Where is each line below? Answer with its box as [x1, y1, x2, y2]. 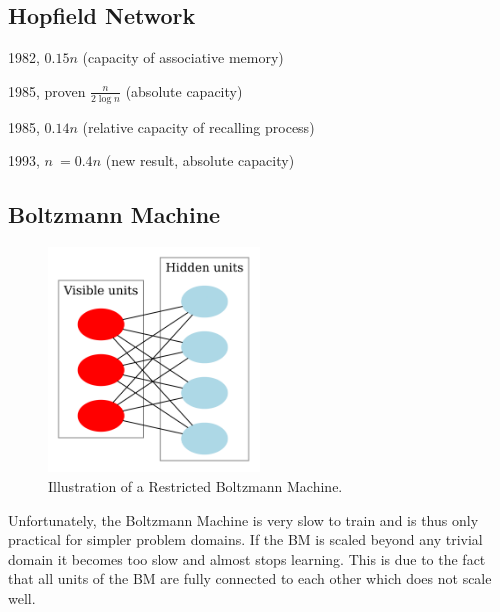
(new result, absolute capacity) [105, 150, 295, 171]
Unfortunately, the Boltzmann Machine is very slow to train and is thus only [8, 509, 479, 530]
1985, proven [8, 80, 86, 101]
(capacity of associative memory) [82, 47, 284, 68]
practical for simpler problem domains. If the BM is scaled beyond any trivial [8, 529, 483, 550]
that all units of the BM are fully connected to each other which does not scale [8, 568, 492, 589]
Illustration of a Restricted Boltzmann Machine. [48, 476, 343, 497]
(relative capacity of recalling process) [82, 116, 315, 137]
